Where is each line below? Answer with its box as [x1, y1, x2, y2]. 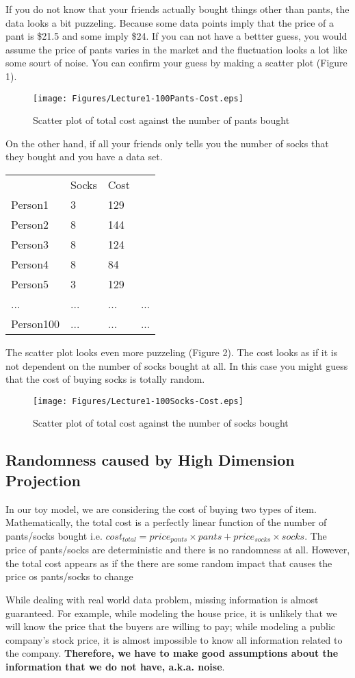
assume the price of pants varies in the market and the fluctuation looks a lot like [5, 42, 347, 56]
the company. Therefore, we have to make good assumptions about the [5, 646, 339, 660]
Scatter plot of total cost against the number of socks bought [33, 416, 289, 430]
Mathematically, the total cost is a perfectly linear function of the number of [5, 515, 327, 529]
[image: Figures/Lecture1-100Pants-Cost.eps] [33, 93, 244, 103]
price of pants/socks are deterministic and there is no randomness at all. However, [5, 542, 350, 557]
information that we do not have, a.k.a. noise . [5, 660, 225, 674]
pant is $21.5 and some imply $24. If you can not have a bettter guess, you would [5, 29, 347, 43]
